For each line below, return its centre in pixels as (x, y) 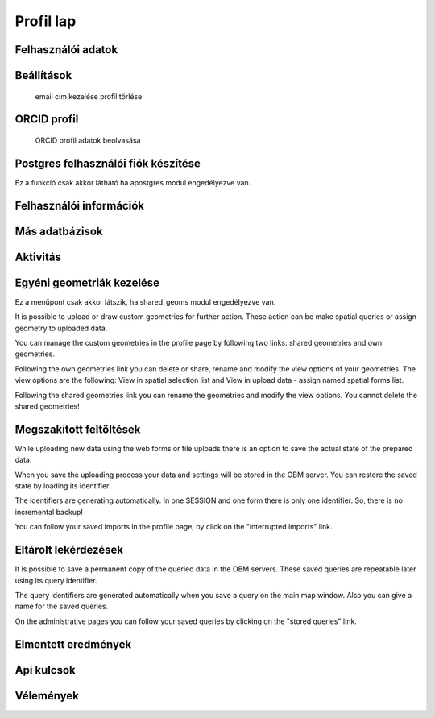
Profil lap (46, 21)
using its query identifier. (56, 580)
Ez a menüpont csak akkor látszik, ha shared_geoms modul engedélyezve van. (145, 301)
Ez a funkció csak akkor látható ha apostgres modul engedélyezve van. (133, 182)
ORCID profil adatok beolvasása (88, 140)
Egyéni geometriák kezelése (87, 282)
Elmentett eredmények (73, 644)
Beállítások (43, 75)
